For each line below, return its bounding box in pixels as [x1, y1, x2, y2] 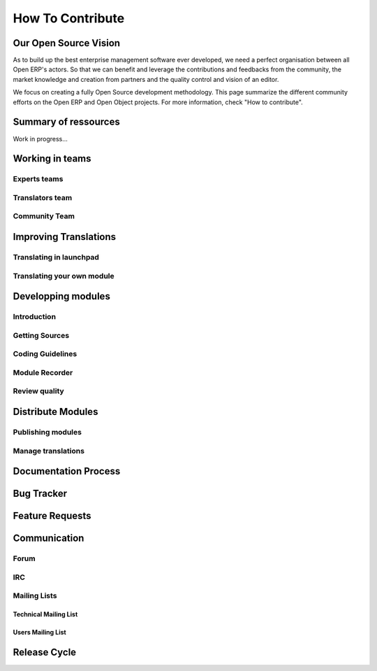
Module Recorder [13, 367, 73, 377]
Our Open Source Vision [13, 37, 121, 49]
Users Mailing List [13, 628, 66, 637]
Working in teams [13, 153, 91, 164]
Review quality [13, 386, 64, 396]
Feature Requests [13, 510, 91, 522]
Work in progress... [13, 134, 68, 143]
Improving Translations [13, 231, 117, 243]
